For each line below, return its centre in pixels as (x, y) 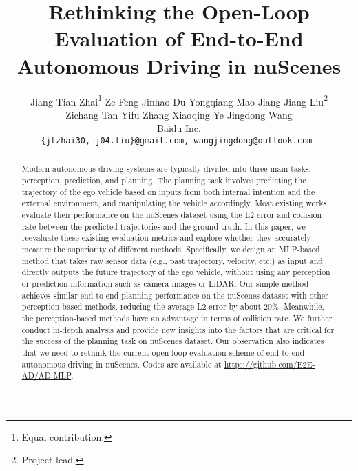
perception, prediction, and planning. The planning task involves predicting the (164, 180)
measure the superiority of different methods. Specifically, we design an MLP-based (171, 249)
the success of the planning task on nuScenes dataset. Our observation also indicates (173, 341)
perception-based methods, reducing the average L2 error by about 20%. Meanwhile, (173, 307)
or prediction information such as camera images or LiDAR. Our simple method (165, 283)
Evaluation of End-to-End (179, 38)
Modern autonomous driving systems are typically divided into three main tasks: (166, 169)
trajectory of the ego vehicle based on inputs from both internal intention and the (168, 191)
